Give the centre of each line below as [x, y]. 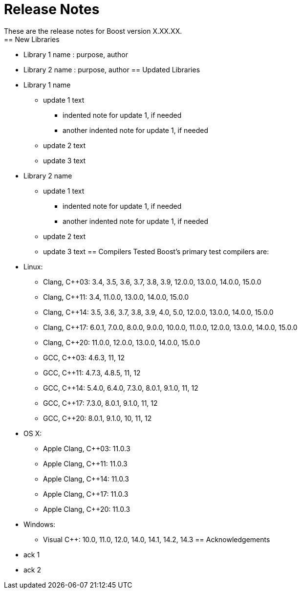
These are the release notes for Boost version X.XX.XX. [93, 31]
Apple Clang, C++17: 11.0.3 [86, 494]
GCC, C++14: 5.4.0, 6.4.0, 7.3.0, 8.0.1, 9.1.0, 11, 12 [121, 388]
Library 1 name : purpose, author [76, 54]
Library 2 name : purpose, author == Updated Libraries [112, 69]
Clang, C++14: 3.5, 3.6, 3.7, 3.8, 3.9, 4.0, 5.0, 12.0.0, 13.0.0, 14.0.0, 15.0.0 [158, 312]
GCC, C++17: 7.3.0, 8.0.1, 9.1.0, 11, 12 [100, 403]
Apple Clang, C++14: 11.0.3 [86, 479]
